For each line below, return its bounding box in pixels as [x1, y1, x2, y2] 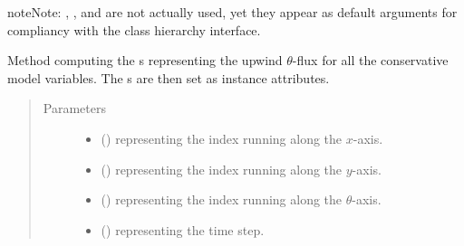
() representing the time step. [101, 220, 265, 239]
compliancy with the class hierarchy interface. [7, 20, 261, 39]
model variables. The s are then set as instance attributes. [7, 68, 330, 87]
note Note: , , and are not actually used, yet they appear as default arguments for [7, 3, 458, 21]
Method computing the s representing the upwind [7, 51, 283, 70]
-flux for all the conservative [292, 51, 449, 70]
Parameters [43, 99, 106, 118]
